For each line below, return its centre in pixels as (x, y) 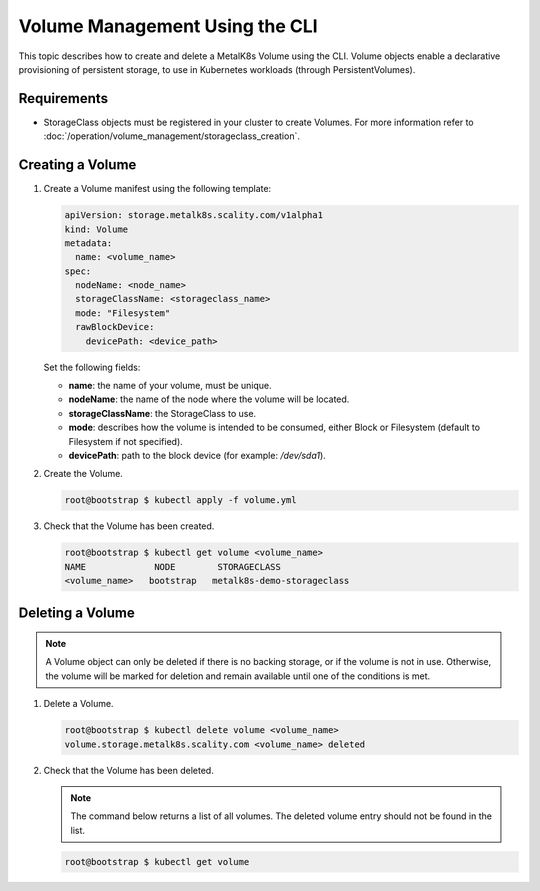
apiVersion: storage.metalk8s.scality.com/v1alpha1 (194, 215)
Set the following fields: (92, 367)
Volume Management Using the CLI (168, 26)
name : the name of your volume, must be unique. (170, 386)
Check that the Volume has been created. (129, 526)
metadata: (88, 243)
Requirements (63, 98)
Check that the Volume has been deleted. (128, 770)
